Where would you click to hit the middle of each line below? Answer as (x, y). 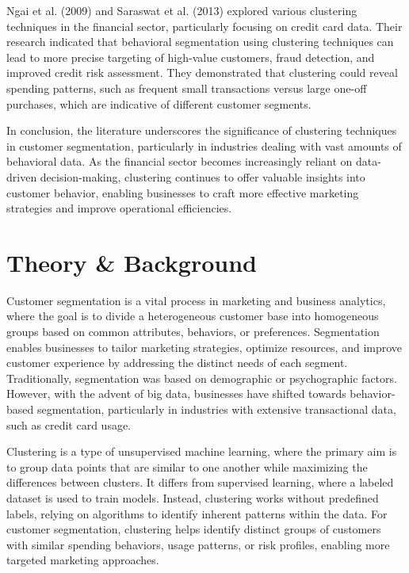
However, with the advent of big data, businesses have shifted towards (176, 393)
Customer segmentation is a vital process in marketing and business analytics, (196, 300)
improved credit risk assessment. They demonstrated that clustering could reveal (202, 73)
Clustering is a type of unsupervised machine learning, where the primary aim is (202, 451)
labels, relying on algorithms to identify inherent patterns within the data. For (197, 513)
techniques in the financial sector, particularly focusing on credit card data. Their (204, 26)
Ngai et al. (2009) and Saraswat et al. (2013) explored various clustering (182, 10)
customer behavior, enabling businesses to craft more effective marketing (183, 192)
